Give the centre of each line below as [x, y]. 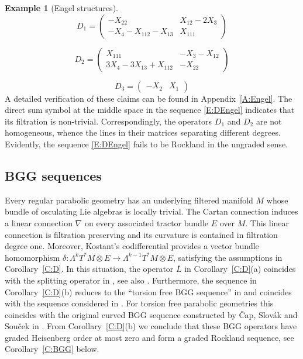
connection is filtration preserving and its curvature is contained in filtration [141, 234]
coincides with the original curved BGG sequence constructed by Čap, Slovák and [151, 314]
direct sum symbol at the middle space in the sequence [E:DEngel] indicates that [150, 110]
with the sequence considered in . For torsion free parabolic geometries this [139, 303]
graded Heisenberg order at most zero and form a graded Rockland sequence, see [149, 337]
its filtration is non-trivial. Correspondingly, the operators [109, 121]
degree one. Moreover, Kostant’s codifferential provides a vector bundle [132, 246]
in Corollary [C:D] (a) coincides [240, 269]
